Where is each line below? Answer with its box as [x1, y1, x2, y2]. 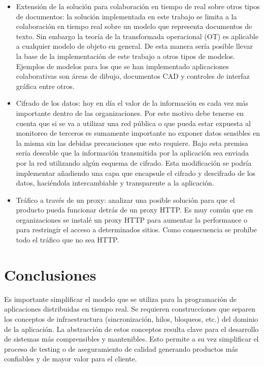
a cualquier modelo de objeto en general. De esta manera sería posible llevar [16, 41, 253, 51]
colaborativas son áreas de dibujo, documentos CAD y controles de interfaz [16, 71, 250, 81]
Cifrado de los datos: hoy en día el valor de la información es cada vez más [16, 98, 249, 108]
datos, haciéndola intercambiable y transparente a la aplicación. [16, 177, 214, 188]
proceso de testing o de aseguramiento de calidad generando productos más [4, 343, 238, 354]
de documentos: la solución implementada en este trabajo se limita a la [16, 11, 237, 21]
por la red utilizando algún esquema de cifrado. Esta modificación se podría [16, 157, 252, 168]
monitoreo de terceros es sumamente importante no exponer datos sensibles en [16, 128, 260, 138]
